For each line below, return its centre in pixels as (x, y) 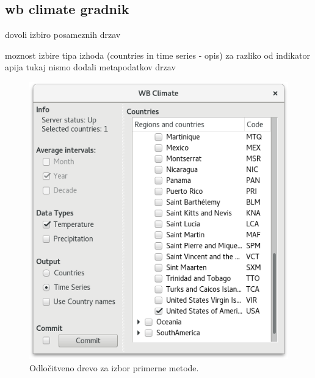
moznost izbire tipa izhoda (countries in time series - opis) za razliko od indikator (157, 55)
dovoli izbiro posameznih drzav (63, 35)
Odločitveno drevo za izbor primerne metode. (114, 367)
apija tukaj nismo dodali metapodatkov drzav (90, 67)
